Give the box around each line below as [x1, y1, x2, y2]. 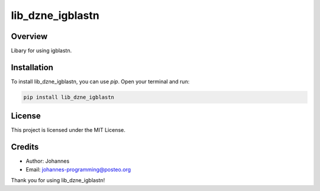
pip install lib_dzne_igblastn [23, 93, 115, 101]
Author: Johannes [25, 157, 70, 165]
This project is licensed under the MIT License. [11, 127, 126, 134]
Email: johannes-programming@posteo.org [25, 166, 132, 173]
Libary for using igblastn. [11, 47, 72, 54]
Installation [11, 62, 53, 72]
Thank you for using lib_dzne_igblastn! [11, 177, 105, 184]
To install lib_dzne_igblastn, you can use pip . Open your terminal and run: [11, 77, 190, 85]
